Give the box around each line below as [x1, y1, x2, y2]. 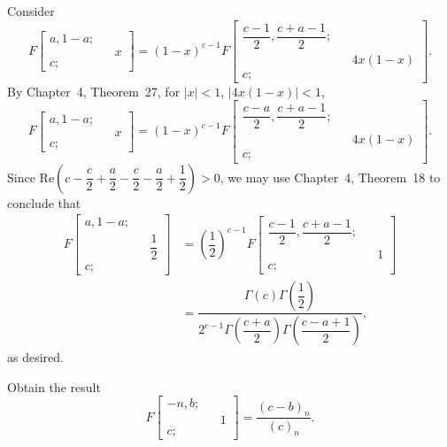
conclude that [7, 193, 81, 212]
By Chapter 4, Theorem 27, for [7, 81, 181, 100]
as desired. [7, 348, 64, 366]
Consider [7, 2, 55, 19]
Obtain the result [7, 377, 101, 396]
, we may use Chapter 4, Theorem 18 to [220, 167, 441, 186]
